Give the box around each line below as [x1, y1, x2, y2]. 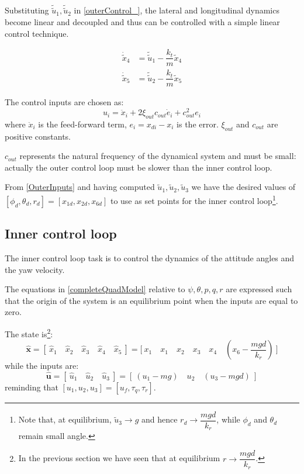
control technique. [5, 27, 69, 39]
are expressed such [226, 283, 292, 295]
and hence [141, 413, 178, 425]
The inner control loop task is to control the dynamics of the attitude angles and [5, 251, 295, 264]
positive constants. [5, 130, 71, 142]
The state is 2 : [5, 326, 53, 340]
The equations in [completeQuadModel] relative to [5, 283, 185, 295]
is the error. [177, 117, 219, 130]
